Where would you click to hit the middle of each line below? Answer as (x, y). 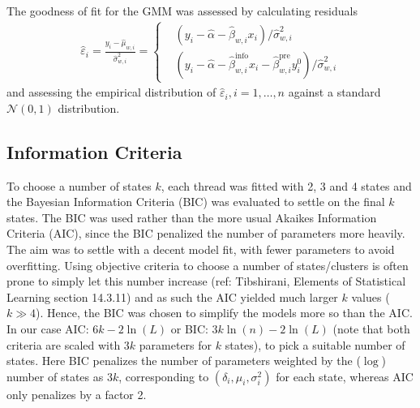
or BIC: (189, 328)
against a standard (334, 92)
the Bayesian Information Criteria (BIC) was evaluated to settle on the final (196, 202)
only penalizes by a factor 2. (77, 394)
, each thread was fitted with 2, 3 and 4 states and (286, 185)
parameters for (176, 344)
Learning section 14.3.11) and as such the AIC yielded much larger (172, 296)
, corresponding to (164, 376)
